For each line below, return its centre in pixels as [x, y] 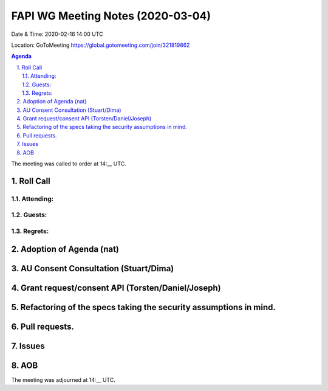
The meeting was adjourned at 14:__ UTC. [63, 379]
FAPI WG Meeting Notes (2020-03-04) [111, 16]
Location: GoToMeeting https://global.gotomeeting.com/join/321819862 [101, 45]
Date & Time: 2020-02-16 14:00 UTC [57, 34]
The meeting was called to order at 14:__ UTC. [69, 164]
